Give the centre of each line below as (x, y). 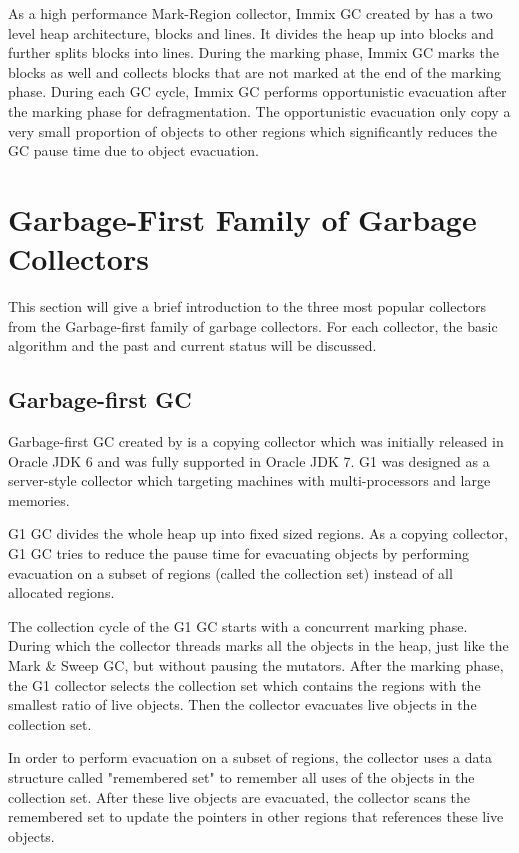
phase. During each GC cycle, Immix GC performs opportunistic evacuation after (257, 91)
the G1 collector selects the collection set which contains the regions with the (244, 684)
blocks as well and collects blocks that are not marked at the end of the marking (255, 71)
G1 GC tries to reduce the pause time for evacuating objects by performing (239, 553)
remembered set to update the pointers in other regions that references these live (256, 816)
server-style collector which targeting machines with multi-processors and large (249, 480)
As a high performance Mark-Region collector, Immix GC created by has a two (250, 13)
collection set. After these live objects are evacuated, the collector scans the (239, 796)
